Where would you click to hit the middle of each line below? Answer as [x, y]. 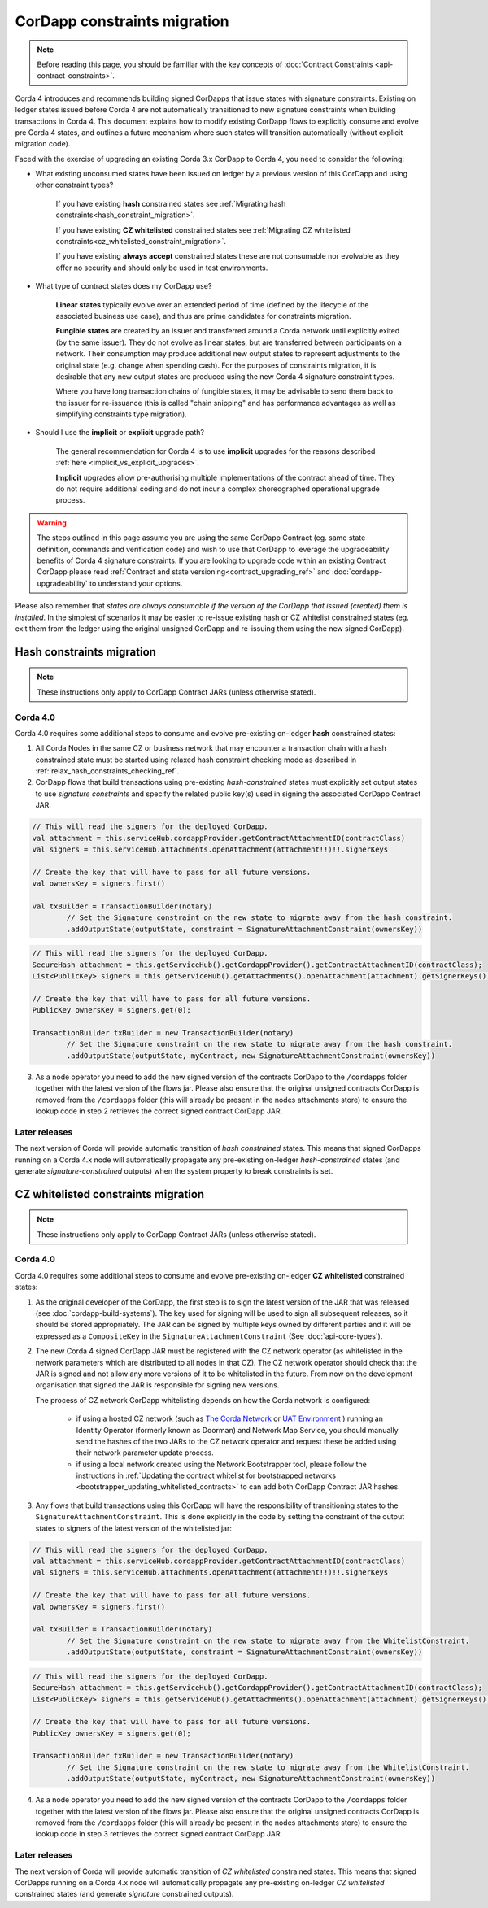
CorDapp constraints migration [122, 21]
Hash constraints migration [85, 652]
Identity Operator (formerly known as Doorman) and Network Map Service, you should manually [237, 1430]
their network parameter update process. [145, 1453]
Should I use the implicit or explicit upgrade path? [120, 433]
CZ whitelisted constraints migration [110, 1194]
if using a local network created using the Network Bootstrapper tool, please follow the [222, 1464]
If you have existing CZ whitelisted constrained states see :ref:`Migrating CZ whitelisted [203, 230]
